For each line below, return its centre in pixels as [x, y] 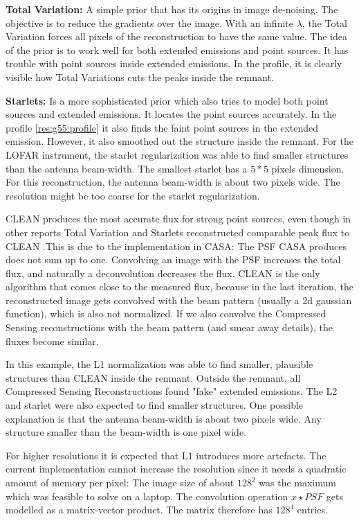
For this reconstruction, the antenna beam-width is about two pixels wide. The [173, 182]
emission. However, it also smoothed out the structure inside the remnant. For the [179, 141]
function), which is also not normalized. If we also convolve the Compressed [166, 314]
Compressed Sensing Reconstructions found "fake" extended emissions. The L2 [172, 391]
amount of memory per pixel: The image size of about [120, 482]
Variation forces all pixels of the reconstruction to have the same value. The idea [176, 36]
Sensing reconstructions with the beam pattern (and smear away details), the [169, 327]
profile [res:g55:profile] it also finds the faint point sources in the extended [162, 127]
